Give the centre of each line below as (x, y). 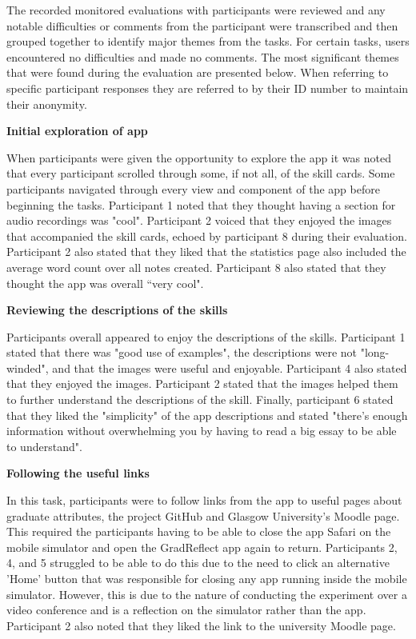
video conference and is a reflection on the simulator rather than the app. (186, 610)
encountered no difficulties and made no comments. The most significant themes (203, 56)
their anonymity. (47, 104)
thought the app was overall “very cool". (105, 283)
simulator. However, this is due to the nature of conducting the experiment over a (207, 594)
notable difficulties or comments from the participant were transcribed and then (202, 25)
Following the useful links (78, 473)
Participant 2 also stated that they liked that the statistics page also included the (206, 252)
